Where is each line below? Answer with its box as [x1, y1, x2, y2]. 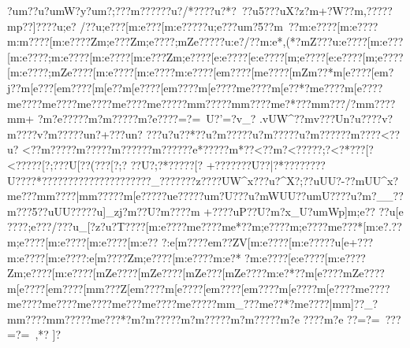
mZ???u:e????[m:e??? [300, 33, 404, 50]
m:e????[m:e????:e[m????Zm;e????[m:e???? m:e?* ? [7, 249, 250, 265]
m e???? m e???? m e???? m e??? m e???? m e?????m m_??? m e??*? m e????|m [7, 295, 342, 312]
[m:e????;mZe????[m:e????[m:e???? [7, 64, 176, 80]
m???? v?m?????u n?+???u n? [7, 125, 143, 142]
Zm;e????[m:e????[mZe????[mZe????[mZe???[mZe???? [7, 265, 267, 281]
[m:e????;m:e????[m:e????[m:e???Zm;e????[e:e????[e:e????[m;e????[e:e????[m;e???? [7, 48, 404, 65]
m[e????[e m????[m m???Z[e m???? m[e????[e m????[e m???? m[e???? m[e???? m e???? [7, 280, 390, 296]
